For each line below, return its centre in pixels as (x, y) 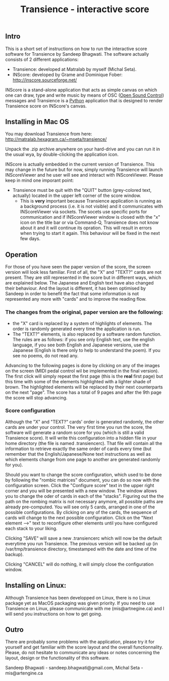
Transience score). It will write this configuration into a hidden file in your (81, 438)
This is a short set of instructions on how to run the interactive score (76, 49)
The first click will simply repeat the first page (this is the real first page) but (84, 376)
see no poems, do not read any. (45, 355)
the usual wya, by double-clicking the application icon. (62, 154)
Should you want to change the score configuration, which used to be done (84, 474)
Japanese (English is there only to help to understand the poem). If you (86, 350)
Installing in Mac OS (37, 122)
